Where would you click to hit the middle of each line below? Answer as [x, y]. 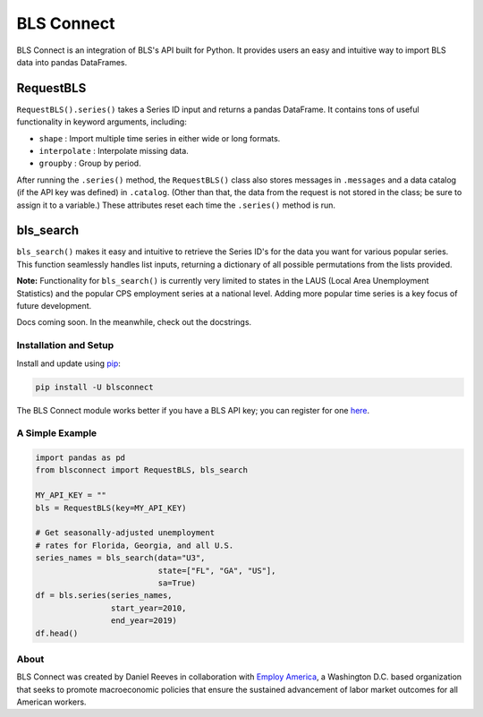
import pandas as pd [80, 458]
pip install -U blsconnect [94, 387]
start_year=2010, [148, 608]
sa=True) [177, 583]
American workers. [51, 702]
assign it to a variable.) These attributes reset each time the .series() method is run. [176, 205]
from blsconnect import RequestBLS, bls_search [141, 470]
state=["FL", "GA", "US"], [217, 570]
